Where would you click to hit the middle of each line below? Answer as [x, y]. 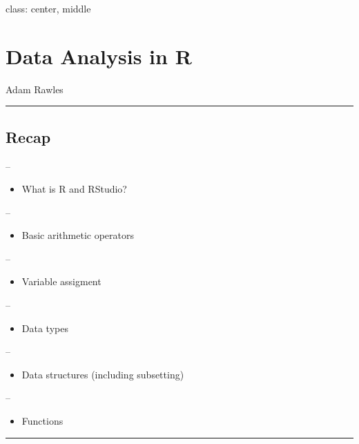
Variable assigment [61, 281]
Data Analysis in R [99, 56]
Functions [42, 421]
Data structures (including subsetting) [103, 374]
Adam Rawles [35, 89]
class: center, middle [48, 8]
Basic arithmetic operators [78, 235]
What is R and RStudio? [74, 189]
